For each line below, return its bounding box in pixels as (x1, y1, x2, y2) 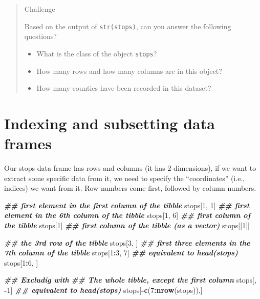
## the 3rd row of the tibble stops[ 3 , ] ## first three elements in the (4, 237, 250, 248)
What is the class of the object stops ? (36, 48, 157, 58)
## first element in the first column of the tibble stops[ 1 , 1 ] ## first (4, 200, 250, 210)
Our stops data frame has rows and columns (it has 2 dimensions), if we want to (4, 163, 256, 173)
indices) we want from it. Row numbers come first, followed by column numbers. (4, 183, 256, 193)
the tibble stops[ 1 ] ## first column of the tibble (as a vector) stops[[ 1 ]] (4, 220, 250, 230)
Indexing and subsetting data (4, 112, 215, 133)
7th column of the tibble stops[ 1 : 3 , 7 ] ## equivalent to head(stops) (4, 247, 238, 258)
